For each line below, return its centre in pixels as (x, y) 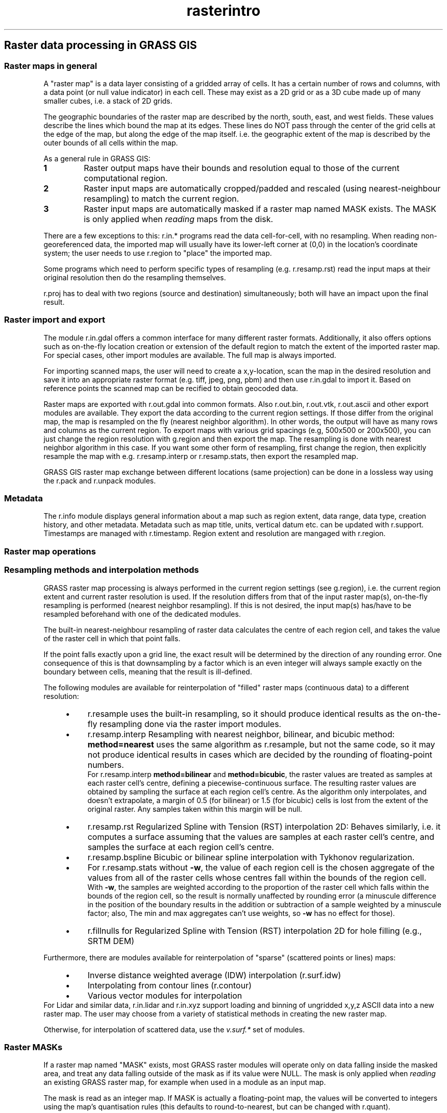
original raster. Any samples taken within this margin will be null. (195, 809)
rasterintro (224, 11)
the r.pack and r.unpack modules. (100, 480)
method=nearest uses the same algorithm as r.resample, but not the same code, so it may (261, 744)
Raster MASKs (33, 1047)
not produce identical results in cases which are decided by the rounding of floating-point (260, 754)
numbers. (106, 765)
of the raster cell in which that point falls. (112, 638)
